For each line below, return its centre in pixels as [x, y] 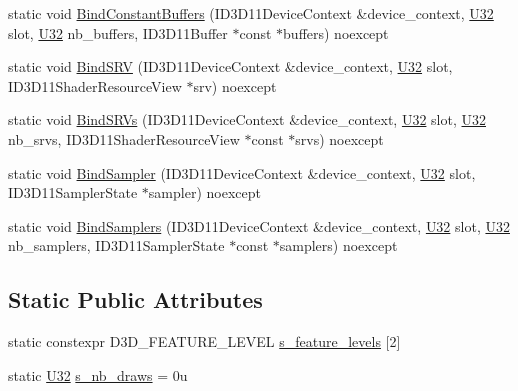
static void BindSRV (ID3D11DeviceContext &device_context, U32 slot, [230, 66]
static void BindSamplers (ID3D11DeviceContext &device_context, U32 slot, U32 [259, 225]
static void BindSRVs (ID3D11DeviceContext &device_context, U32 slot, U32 [247, 119]
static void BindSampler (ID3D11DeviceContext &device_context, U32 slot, [242, 172]
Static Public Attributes [135, 299]
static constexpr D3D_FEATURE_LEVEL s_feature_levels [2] [204, 341]
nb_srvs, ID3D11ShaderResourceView [124, 138]
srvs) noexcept [339, 138]
